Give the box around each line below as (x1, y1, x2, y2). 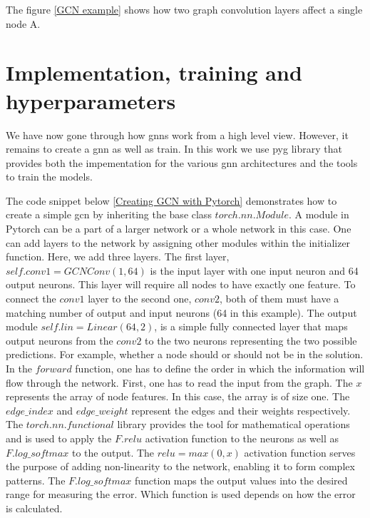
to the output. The (71, 445, 155, 459)
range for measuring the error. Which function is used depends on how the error (6, 487, 356, 502)
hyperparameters (6, 86, 176, 115)
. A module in (288, 207, 349, 222)
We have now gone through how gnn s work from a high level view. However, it (6, 127, 349, 142)
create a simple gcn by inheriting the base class (6, 207, 212, 222)
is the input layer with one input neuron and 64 (150, 263, 359, 278)
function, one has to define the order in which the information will (75, 361, 365, 375)
